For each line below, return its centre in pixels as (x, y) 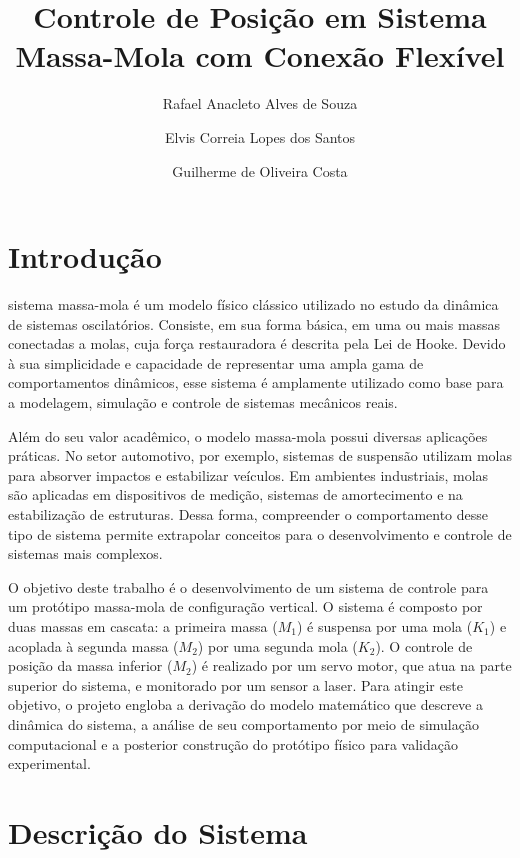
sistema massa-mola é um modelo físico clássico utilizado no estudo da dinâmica (253, 304)
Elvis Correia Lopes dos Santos (260, 136)
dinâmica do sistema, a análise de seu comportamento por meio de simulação (243, 723)
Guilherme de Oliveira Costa (260, 170)
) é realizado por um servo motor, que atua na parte (351, 665)
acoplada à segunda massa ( (93, 645)
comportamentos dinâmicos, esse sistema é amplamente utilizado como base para (256, 382)
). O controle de (424, 645)
